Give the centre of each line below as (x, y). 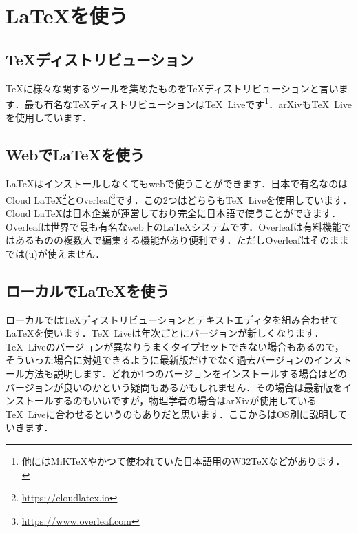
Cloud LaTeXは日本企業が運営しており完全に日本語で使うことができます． (173, 213)
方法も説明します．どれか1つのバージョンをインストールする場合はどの (186, 374)
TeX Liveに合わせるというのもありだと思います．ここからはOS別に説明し (172, 414)
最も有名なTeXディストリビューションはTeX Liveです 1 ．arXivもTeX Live (188, 103)
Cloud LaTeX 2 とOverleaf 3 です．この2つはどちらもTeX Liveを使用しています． (179, 198)
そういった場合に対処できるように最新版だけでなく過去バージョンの (160, 360)
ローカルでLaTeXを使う (88, 290)
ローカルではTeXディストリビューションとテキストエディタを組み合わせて (172, 319)
